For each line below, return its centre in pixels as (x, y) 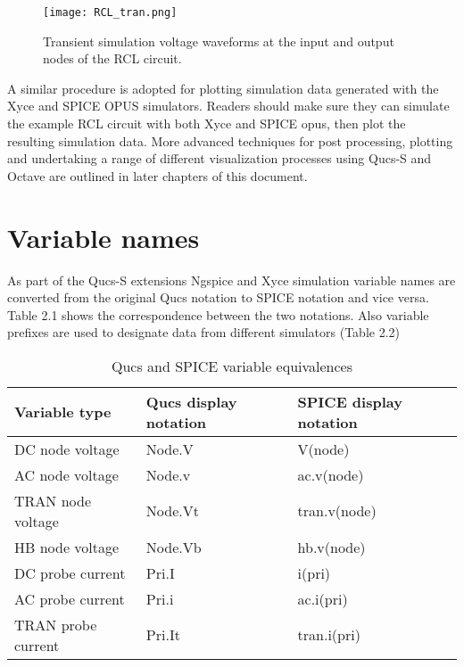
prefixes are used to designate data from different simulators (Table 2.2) (204, 332)
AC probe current (70, 598)
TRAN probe (56, 624)
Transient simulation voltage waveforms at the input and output (219, 41)
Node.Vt (172, 511)
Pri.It (163, 635)
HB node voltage (67, 547)
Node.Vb (174, 547)
